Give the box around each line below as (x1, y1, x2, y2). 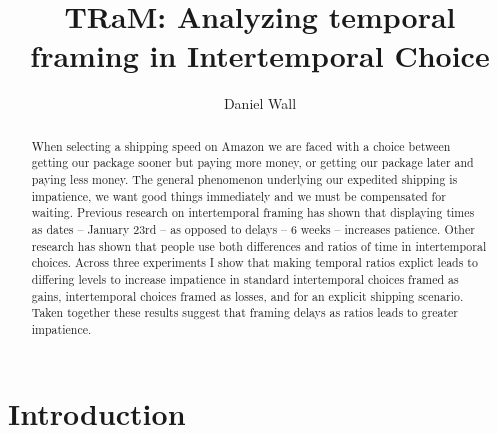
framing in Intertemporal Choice (30, 35, 490, 76)
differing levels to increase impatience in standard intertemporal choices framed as (31, 270, 459, 287)
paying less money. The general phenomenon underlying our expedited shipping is (31, 171, 458, 188)
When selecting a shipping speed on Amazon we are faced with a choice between (31, 137, 451, 154)
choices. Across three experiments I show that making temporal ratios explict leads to (31, 254, 478, 271)
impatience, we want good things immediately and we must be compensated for (31, 187, 446, 204)
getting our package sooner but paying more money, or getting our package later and (31, 154, 474, 171)
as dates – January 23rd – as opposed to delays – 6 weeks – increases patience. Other (31, 220, 475, 237)
